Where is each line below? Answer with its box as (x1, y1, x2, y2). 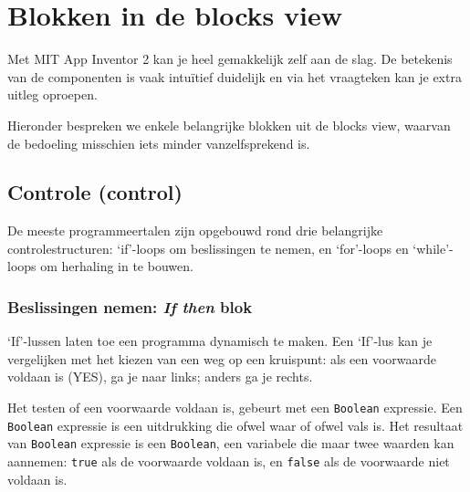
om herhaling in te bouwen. (40, 256, 193, 276)
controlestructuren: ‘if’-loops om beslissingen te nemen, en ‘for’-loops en (7, 238, 409, 257)
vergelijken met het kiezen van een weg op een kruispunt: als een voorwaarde (7, 349, 437, 368)
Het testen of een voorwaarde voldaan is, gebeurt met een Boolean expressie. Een (7, 398, 463, 417)
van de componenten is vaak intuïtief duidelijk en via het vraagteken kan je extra (7, 67, 462, 86)
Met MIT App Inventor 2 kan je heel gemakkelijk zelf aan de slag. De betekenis (7, 49, 453, 68)
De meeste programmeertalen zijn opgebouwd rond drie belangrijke (7, 221, 383, 240)
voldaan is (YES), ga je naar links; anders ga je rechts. (7, 367, 313, 386)
